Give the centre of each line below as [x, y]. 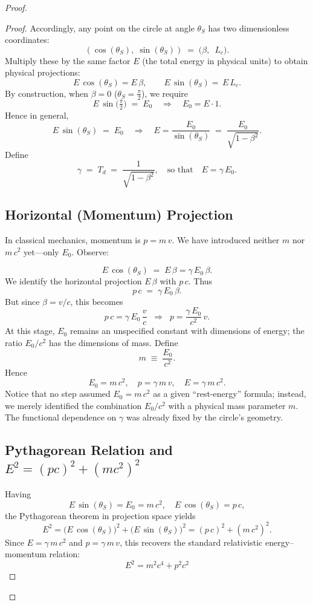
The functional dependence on [61, 417]
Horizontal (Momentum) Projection [119, 214]
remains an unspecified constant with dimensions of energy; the [187, 331]
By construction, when [47, 93]
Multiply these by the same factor [68, 60]
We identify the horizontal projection [73, 281]
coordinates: [27, 40]
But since [22, 301]
